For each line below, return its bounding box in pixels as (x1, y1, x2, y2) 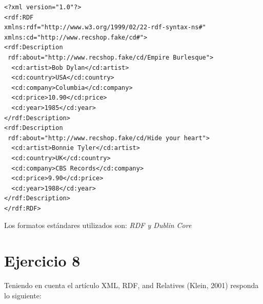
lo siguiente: (4, 290, 42, 300)
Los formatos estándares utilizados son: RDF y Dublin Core (4, 220, 192, 231)
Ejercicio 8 (4, 250, 80, 271)
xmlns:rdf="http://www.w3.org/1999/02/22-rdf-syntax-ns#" (4, 24, 206, 31)
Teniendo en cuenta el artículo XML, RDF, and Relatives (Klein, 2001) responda (4, 280, 259, 291)
